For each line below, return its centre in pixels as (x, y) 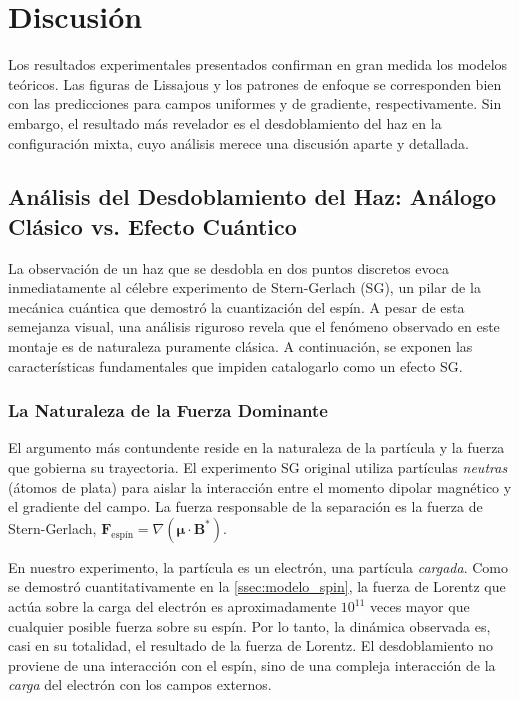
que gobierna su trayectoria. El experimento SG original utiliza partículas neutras (258, 467)
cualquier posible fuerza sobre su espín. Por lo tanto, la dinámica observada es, (249, 625)
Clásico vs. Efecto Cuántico (152, 225)
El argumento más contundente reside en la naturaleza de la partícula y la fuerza (256, 447)
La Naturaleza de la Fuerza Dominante (168, 410)
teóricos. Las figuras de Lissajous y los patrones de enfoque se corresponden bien (255, 83)
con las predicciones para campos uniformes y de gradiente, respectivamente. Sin (255, 103)
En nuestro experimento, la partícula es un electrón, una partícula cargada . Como (258, 566)
